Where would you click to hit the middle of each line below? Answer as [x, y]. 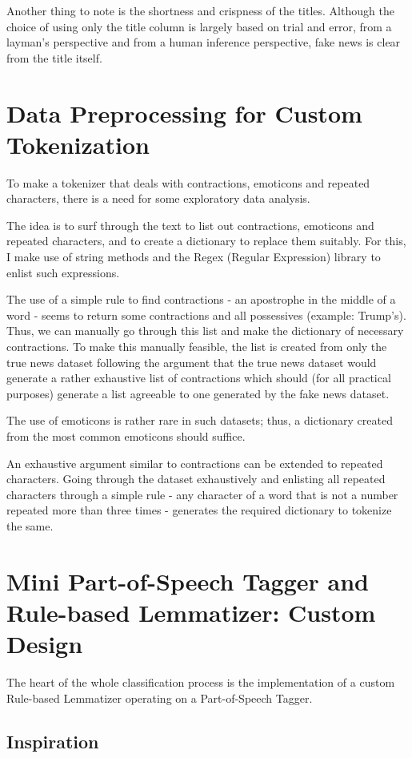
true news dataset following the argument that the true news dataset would [192, 362]
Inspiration [53, 741]
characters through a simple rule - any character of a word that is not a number [202, 494]
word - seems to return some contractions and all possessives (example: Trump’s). [206, 314]
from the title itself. [54, 57]
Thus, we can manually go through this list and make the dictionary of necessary [205, 331]
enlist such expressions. [63, 272]
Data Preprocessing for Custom [184, 113]
